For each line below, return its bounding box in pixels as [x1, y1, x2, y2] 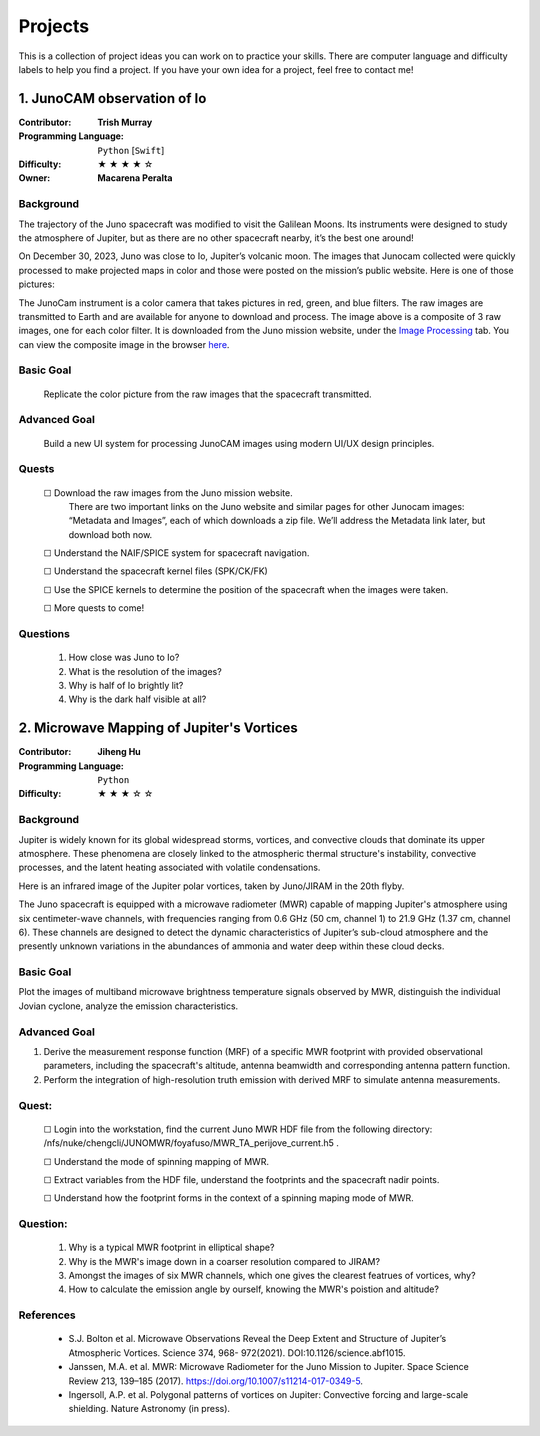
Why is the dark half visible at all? [68, 693, 207, 705]
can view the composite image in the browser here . [18, 338, 230, 350]
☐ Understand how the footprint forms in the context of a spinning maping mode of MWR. [43, 1192, 414, 1204]
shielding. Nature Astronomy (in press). [68, 1403, 230, 1415]
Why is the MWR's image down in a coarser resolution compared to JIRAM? [68, 1255, 380, 1267]
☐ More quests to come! [43, 602, 145, 614]
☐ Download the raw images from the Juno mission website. [43, 486, 294, 499]
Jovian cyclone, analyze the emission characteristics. [18, 1000, 239, 1012]
